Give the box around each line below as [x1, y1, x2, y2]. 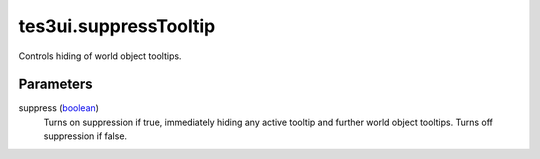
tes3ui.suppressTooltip [18, 15, 216, 37]
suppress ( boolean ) [18, 102, 100, 114]
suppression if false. [43, 130, 128, 142]
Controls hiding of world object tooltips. [18, 50, 182, 62]
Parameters [18, 76, 93, 93]
